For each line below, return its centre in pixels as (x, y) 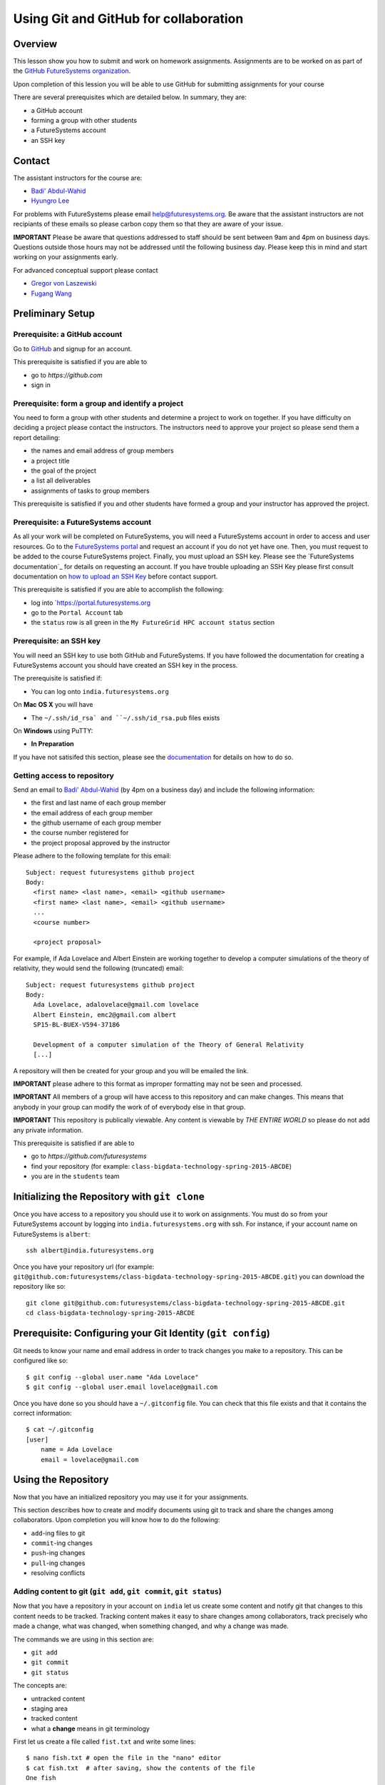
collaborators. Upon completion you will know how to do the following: (117, 1520)
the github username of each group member (96, 823)
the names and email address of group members (102, 451)
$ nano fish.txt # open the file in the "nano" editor (124, 1758)
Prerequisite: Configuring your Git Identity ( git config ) (142, 1333)
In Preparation (52, 744)
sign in (41, 385)
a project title (50, 461)
